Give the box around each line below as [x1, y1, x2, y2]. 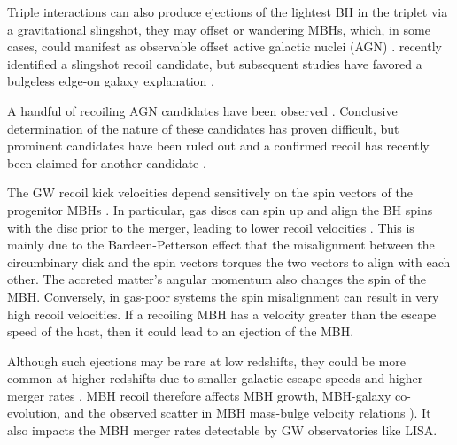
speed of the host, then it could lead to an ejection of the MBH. [7, 322, 354, 341]
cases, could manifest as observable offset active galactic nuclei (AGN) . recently [7, 37, 442, 56]
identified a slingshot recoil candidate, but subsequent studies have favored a [7, 54, 422, 73]
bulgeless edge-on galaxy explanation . [7, 72, 214, 90]
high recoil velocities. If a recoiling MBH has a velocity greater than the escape [7, 304, 437, 323]
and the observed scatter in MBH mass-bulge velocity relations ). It [64, 403, 431, 422]
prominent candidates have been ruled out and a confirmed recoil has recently [7, 136, 430, 155]
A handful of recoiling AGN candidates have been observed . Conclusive [7, 101, 398, 119]
